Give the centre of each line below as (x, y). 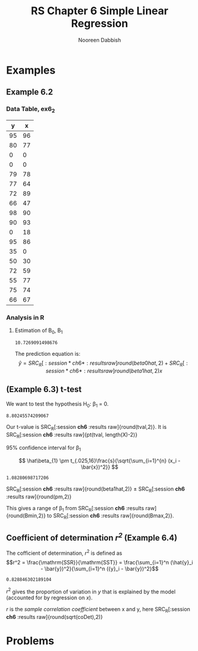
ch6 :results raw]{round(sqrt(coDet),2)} (55, 617)
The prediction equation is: (47, 353)
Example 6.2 (30, 92)
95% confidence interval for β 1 (44, 448)
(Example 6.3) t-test (44, 389)
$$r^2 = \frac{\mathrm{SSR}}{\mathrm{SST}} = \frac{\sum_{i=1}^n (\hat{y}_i (100, 562)
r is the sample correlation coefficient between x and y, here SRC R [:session (98, 610)
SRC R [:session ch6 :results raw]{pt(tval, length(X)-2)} (72, 435)
